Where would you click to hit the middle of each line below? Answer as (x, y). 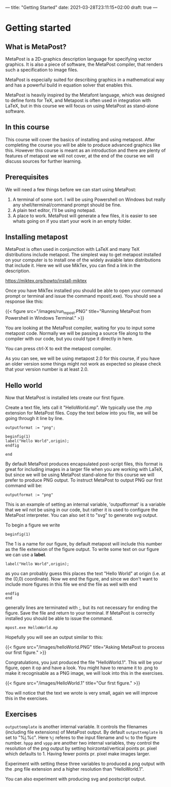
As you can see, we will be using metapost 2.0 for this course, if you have (83, 358)
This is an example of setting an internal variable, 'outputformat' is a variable (85, 505)
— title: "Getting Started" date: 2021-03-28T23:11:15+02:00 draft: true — (81, 7)
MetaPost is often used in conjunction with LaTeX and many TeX (73, 249)
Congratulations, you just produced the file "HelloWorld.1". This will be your (84, 663)
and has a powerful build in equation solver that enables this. (69, 85)
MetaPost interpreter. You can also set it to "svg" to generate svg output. (81, 515)
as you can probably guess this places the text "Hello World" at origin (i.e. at (85, 573)
